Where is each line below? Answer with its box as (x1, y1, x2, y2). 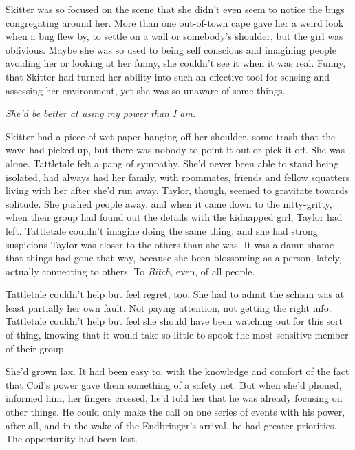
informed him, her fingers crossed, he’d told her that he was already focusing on (6, 391, 343, 405)
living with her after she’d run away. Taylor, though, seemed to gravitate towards (6, 183, 349, 197)
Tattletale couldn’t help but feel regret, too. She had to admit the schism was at (6, 287, 345, 301)
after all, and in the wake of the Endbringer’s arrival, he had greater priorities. (6, 418, 337, 432)
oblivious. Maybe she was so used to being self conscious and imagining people (6, 42, 336, 56)
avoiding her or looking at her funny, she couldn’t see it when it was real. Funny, (6, 56, 346, 70)
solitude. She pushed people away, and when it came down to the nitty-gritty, (6, 196, 332, 211)
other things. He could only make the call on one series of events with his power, (6, 405, 345, 419)
